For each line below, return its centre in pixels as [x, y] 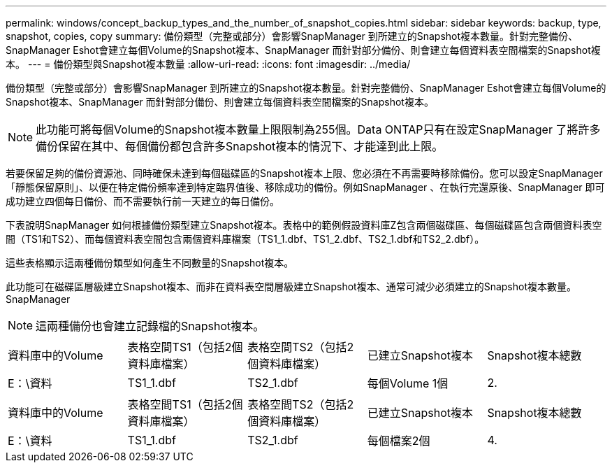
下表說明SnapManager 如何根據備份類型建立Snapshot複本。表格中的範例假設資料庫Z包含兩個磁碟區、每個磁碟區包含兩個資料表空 [304, 225]
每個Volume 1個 [408, 383]
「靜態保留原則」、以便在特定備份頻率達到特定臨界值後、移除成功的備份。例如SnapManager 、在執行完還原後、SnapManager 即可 [305, 187]
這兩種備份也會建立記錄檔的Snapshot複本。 [150, 326]
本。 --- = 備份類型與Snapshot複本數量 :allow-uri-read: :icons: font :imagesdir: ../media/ [208, 64]
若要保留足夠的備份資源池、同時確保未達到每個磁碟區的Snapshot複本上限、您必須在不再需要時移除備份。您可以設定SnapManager [304, 173]
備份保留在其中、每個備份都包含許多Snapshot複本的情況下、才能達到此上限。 [240, 146]
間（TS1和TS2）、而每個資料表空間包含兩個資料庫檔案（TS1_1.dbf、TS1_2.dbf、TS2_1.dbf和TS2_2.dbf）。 [245, 239]
